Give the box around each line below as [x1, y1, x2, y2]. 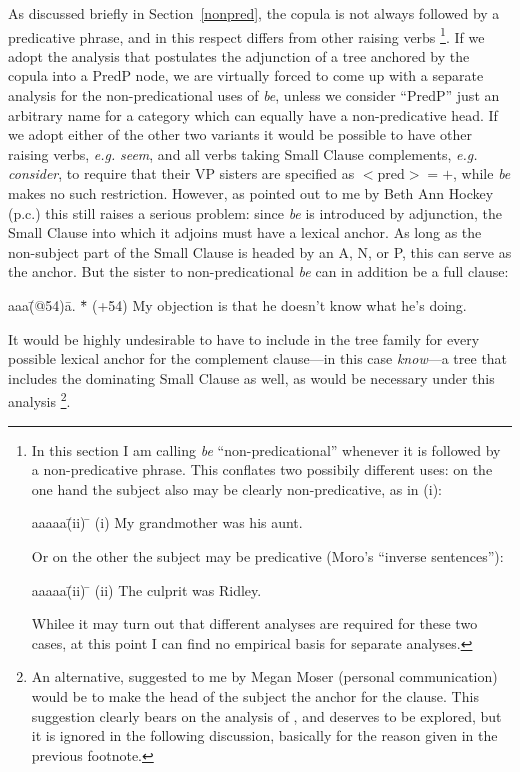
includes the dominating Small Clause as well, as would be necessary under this [8, 367, 495, 388]
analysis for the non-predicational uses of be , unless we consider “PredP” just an [8, 85, 500, 106]
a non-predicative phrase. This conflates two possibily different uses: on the [31, 459, 493, 480]
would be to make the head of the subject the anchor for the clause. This [31, 685, 479, 706]
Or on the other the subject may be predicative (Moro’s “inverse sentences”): [31, 545, 504, 566]
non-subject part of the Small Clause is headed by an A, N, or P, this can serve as [8, 241, 512, 262]
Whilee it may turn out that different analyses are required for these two [31, 613, 478, 634]
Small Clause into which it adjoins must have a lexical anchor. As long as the [8, 222, 482, 243]
